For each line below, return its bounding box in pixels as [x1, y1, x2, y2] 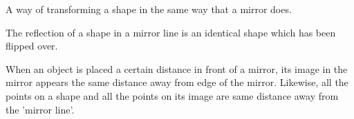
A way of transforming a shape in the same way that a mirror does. [6, 2, 292, 16]
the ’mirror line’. [6, 102, 75, 116]
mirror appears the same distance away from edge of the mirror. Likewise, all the [6, 75, 348, 89]
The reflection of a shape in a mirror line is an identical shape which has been [6, 25, 336, 39]
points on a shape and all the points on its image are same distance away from [6, 88, 339, 102]
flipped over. [6, 39, 58, 53]
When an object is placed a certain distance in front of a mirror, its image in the [6, 61, 348, 76]
